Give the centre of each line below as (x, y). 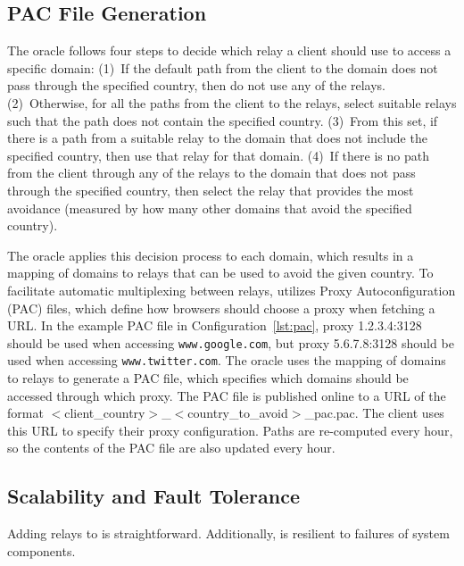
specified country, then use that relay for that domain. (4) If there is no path (218, 155)
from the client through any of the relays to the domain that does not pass (211, 173)
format (25, 413)
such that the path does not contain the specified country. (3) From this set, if (223, 120)
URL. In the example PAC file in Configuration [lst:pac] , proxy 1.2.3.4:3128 (215, 325)
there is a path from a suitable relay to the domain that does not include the (217, 138)
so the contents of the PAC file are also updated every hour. (171, 448)
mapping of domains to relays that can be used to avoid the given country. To (220, 273)
